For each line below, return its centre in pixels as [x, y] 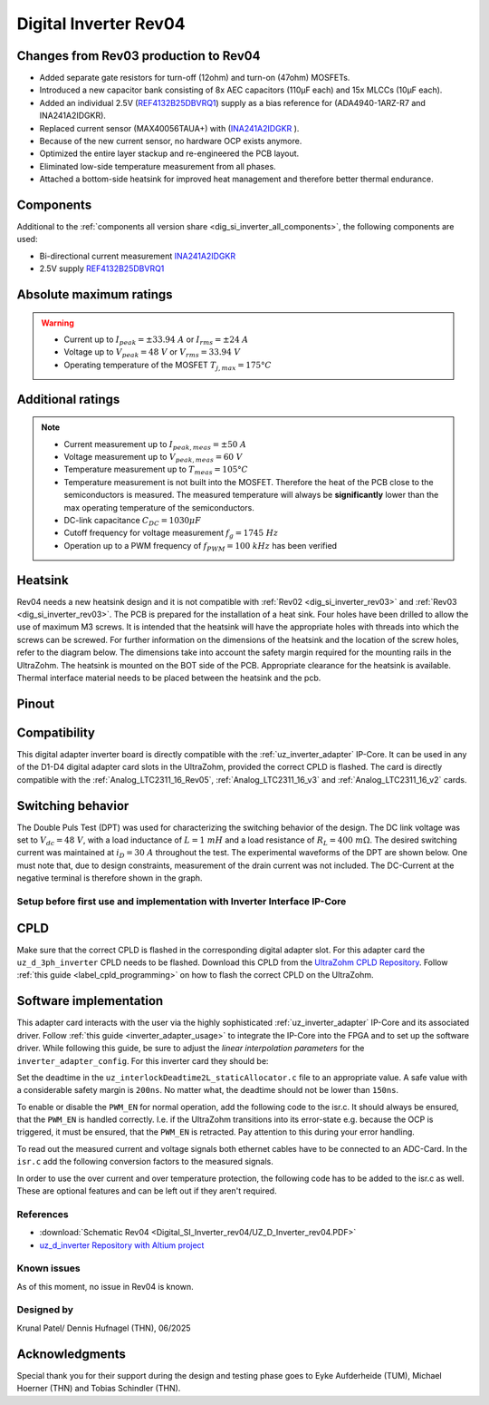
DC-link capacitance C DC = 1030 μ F [132, 521]
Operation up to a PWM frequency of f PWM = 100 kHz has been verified [201, 546]
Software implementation [90, 1001]
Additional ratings [68, 399]
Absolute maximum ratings [95, 295]
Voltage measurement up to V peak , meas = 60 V [153, 458]
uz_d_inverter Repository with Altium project [122, 1245]
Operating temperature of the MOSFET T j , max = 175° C [168, 366]
